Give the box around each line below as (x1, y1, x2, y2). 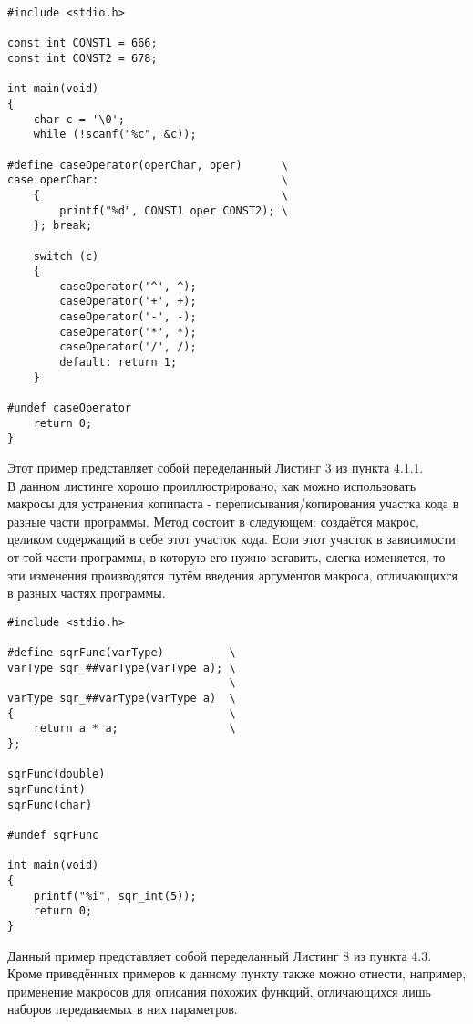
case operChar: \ (7, 173, 288, 187)
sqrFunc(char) (7, 798, 93, 811)
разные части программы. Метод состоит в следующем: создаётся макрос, (7, 511, 419, 530)
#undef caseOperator (7, 402, 132, 415)
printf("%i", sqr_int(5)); (33, 889, 197, 903)
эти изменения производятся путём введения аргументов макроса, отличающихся (7, 565, 458, 584)
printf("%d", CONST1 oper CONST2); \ (59, 204, 288, 217)
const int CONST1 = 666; (7, 37, 158, 50)
